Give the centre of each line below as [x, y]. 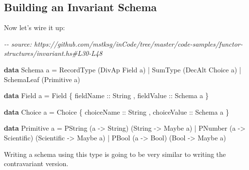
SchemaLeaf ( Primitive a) [42, 79]
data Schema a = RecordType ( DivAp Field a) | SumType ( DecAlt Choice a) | [123, 69]
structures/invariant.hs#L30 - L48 [53, 53]
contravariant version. [36, 163]
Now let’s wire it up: [35, 27]
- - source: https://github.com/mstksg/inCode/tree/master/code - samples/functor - [123, 43]
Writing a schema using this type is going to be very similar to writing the [115, 154]
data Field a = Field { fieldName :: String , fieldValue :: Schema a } [107, 95]
